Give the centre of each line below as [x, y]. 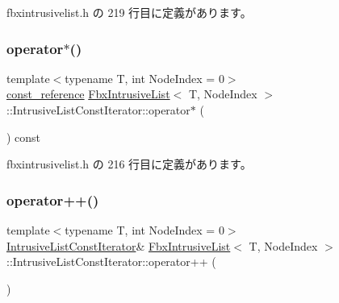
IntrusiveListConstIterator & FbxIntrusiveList [119, 245]
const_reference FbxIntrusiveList [88, 94]
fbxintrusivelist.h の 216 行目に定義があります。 [129, 164]
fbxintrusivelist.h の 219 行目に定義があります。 [129, 12]
